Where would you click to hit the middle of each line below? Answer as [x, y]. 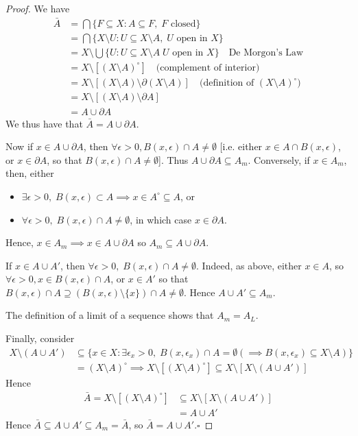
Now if [20, 146]
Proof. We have [38, 8]
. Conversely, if [279, 159]
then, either [30, 173]
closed [183, 24]
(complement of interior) [208, 68]
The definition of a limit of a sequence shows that [110, 315]
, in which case [161, 219]
